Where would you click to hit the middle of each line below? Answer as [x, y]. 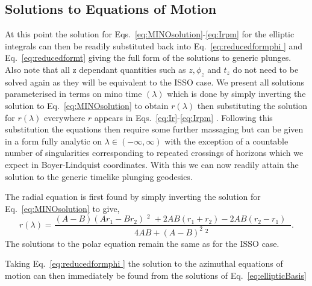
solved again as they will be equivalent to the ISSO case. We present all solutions [155, 82]
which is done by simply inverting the [236, 94]
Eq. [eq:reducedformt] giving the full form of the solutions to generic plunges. [148, 58]
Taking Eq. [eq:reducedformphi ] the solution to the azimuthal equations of [144, 263]
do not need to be [266, 69]
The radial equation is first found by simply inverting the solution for [133, 197]
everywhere [65, 117]
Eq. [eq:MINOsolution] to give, [62, 208]
